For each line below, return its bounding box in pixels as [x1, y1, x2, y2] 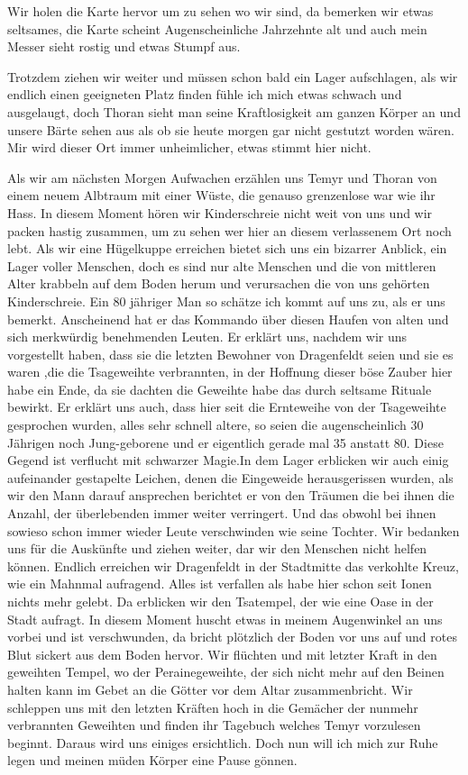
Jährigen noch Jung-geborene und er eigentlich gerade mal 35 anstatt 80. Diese [7, 433, 444, 451]
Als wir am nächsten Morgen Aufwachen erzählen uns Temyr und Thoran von [7, 168, 437, 187]
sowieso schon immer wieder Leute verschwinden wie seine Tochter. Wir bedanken [7, 521, 460, 540]
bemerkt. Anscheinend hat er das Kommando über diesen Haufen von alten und [7, 309, 449, 328]
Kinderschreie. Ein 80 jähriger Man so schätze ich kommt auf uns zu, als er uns [7, 291, 445, 310]
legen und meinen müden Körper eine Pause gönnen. [7, 751, 298, 770]
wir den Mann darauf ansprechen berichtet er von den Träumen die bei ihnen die [7, 486, 454, 505]
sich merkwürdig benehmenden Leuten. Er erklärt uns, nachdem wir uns [7, 327, 408, 346]
